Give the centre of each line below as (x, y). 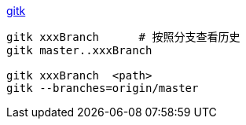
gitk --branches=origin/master (103, 88)
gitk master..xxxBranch (79, 50)
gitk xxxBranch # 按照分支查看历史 (123, 37)
